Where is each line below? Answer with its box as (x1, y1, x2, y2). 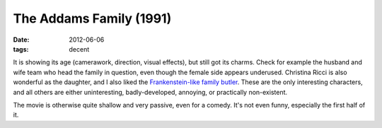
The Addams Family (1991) (13, 11, 172, 26)
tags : (13, 45, 29, 53)
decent (69, 45, 90, 53)
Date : (13, 35, 30, 44)
